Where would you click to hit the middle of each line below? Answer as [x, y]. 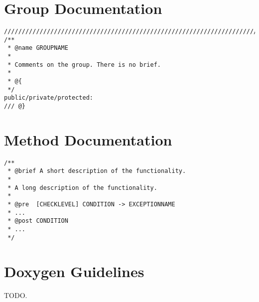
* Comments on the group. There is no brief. [84, 65]
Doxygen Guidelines [74, 271]
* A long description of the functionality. [82, 188]
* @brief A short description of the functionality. [97, 171]
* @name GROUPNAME [38, 48]
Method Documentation [88, 139]
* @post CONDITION [38, 221]
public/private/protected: [49, 98]
